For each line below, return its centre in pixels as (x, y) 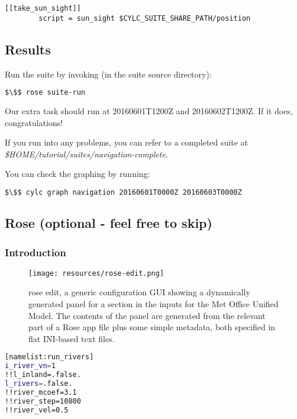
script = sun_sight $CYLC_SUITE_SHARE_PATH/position (145, 18)
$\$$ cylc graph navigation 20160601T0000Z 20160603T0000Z (123, 192)
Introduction (35, 252)
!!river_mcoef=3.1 (41, 392)
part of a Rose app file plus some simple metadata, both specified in (152, 327)
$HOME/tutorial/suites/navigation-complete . (86, 154)
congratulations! (34, 122)
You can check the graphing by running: (78, 174)
